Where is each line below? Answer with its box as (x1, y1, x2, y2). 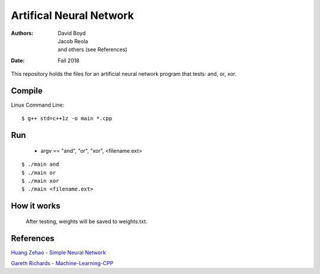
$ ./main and (21, 161, 59, 168)
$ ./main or (21, 169, 56, 176)
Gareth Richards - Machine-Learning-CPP (11, 260, 114, 267)
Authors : (11, 30, 34, 37)
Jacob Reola (57, 37, 88, 44)
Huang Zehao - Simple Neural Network (11, 249, 106, 256)
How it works (11, 201, 60, 211)
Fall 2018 (57, 57, 80, 64)
